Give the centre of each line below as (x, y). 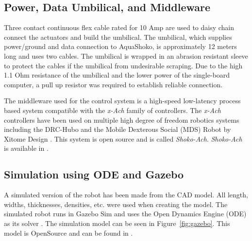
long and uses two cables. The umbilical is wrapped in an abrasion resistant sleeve (126, 56)
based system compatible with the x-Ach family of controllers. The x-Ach (112, 110)
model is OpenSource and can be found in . (68, 233)
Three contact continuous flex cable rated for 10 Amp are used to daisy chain (119, 27)
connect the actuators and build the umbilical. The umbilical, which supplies (118, 37)
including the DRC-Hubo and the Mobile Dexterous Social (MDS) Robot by (118, 129)
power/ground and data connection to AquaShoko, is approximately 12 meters (120, 46)
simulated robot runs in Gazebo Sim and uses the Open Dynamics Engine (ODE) (125, 214)
